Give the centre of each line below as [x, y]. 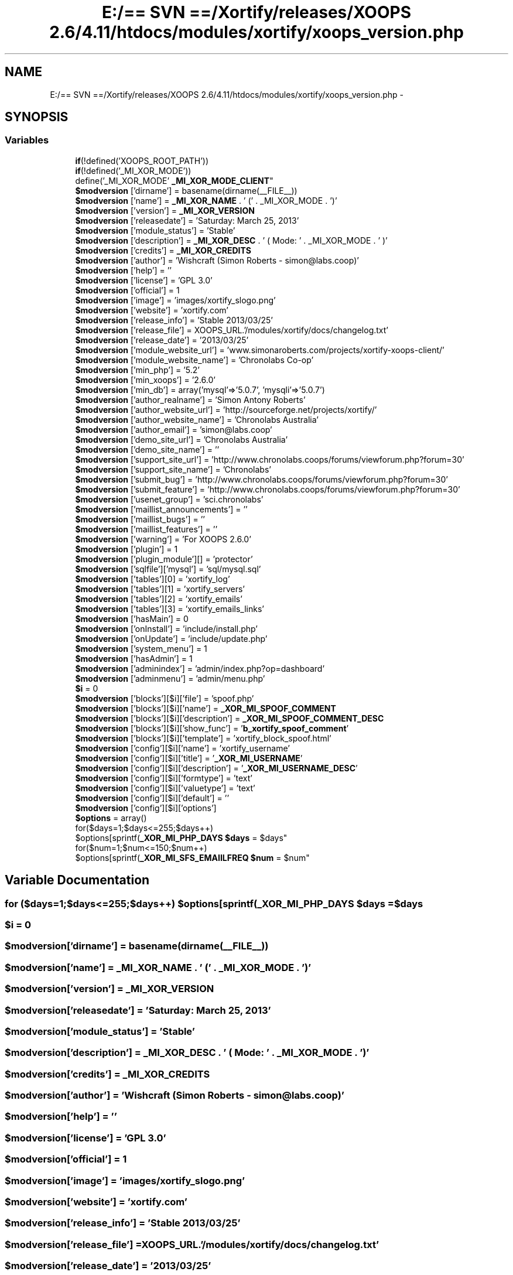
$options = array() [111, 818]
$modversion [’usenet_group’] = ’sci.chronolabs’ [169, 499]
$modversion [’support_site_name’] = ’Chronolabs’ [173, 469]
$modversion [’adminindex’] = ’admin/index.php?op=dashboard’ [200, 668]
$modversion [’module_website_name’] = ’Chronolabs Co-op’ [194, 360]
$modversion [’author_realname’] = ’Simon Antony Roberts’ [190, 399]
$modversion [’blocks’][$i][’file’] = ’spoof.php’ [165, 698]
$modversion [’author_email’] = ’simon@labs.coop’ [174, 429]
